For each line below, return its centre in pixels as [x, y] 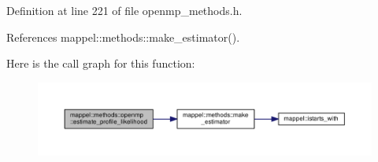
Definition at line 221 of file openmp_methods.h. [124, 10]
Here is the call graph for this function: [101, 63]
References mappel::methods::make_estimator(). [123, 37]
